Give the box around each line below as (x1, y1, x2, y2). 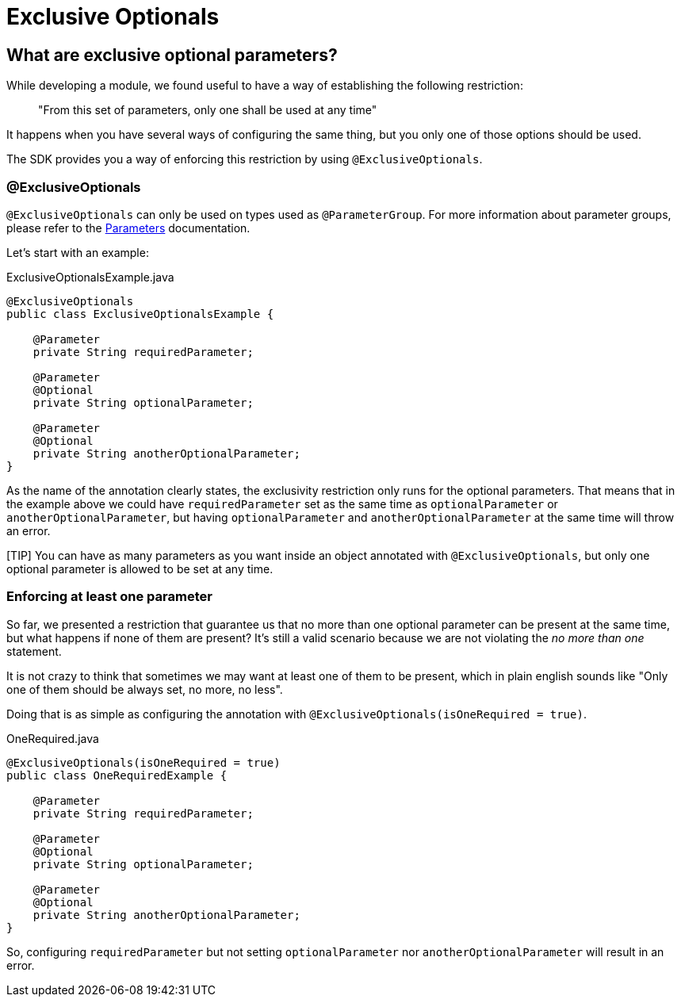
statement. (6, 644, 62, 658)
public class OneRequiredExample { (6, 768, 228, 782)
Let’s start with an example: (6, 245, 149, 259)
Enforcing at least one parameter (6, 588, 212, 605)
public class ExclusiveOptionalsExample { (6, 307, 274, 320)
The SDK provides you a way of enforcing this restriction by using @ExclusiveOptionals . (6, 152, 483, 167)
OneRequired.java (6, 731, 99, 745)
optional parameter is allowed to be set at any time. (6, 561, 274, 576)
